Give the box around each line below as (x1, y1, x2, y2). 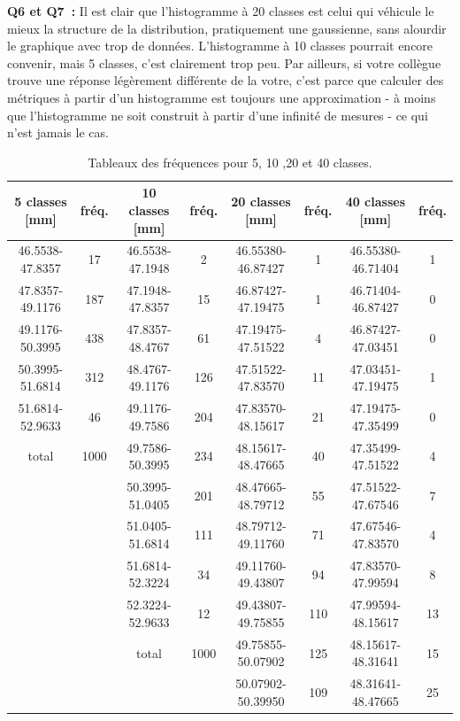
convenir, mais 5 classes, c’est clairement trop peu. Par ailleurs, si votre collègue (7, 53, 441, 72)
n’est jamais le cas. (7, 123, 109, 142)
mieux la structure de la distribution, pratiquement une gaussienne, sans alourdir (7, 19, 447, 37)
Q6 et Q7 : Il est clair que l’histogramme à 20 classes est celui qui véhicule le (7, 2, 434, 19)
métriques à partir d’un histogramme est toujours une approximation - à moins (7, 88, 436, 106)
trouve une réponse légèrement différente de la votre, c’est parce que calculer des (7, 71, 444, 89)
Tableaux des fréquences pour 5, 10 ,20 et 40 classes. (88, 152, 372, 171)
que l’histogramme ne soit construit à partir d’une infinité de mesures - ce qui (7, 105, 428, 124)
